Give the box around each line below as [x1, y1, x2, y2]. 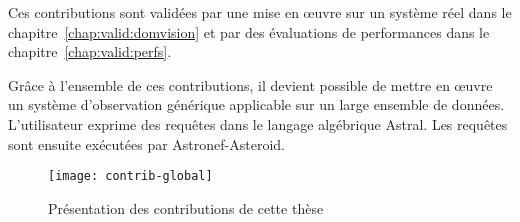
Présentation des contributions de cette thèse [48, 197, 324, 218]
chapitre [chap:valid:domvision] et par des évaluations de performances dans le [8, 21, 490, 42]
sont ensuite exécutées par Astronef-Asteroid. [8, 133, 285, 154]
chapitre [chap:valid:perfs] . [8, 41, 172, 62]
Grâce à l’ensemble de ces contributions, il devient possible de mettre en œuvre [8, 74, 493, 95]
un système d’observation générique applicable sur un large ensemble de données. [8, 94, 505, 115]
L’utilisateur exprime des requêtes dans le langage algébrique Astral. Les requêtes [8, 113, 508, 134]
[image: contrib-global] [48, 169, 213, 184]
